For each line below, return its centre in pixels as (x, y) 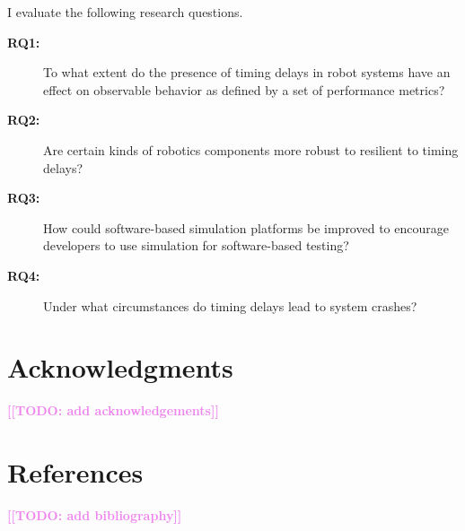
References (75, 472)
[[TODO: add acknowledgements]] (113, 410)
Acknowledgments (120, 367)
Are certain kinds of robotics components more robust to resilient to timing (251, 149)
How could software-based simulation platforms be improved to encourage (246, 227)
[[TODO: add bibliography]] (95, 514)
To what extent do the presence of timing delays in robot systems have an (247, 72)
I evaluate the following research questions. (125, 12)
